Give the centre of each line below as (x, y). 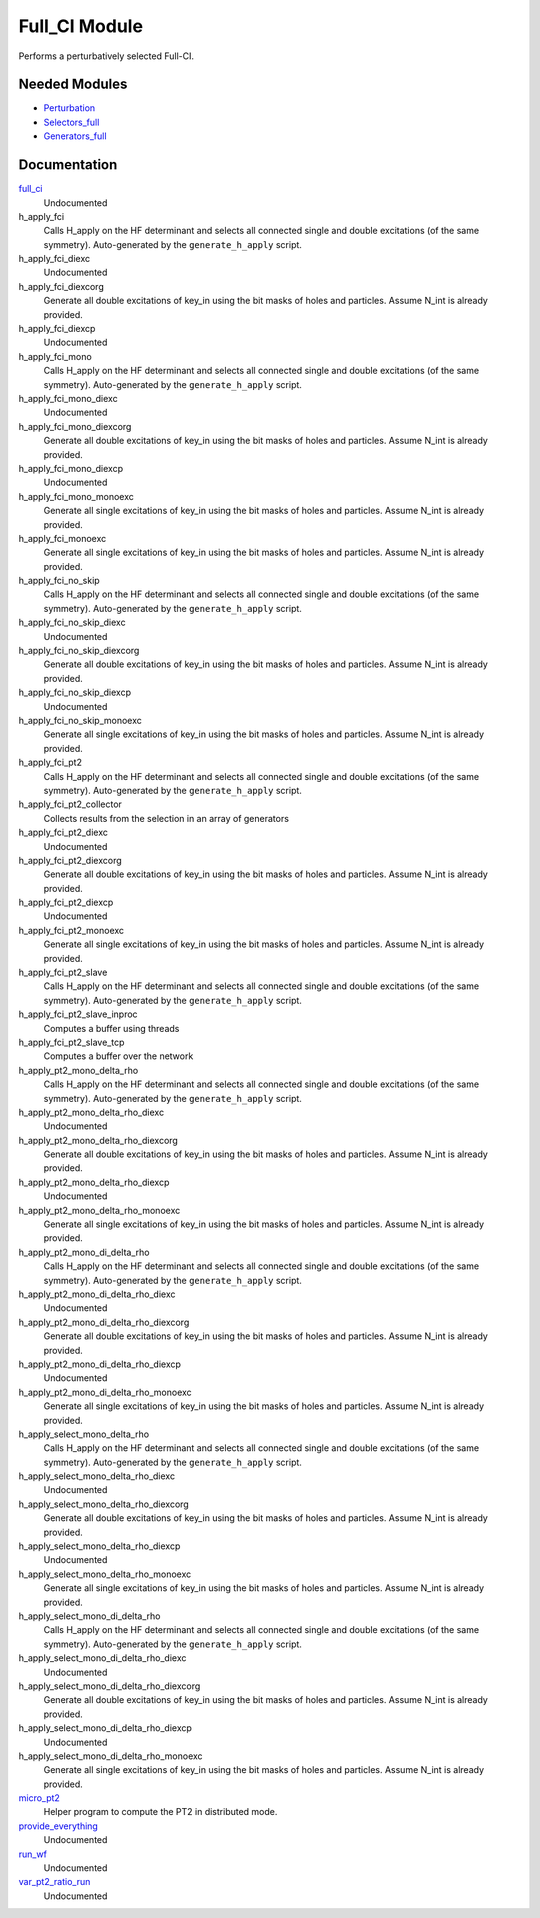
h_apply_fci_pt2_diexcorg (70, 860)
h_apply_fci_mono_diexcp (71, 468)
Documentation (68, 165)
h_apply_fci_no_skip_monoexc (80, 720)
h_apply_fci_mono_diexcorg (75, 426)
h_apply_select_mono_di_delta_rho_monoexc (111, 1756)
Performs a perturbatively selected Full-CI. (106, 56)
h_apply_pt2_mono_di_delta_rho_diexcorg (104, 1322)
